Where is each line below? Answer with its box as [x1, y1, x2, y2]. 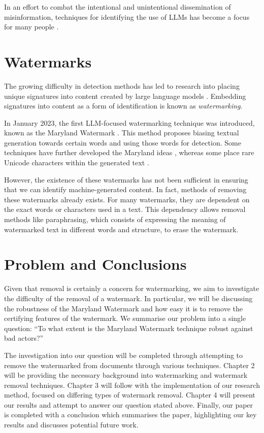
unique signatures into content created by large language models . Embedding [4, 90, 246, 101]
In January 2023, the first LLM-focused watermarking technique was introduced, [4, 117, 255, 128]
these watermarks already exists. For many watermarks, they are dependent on [4, 194, 250, 204]
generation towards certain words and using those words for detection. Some [4, 137, 241, 148]
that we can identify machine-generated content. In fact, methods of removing [4, 184, 247, 195]
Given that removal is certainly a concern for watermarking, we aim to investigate [4, 283, 259, 294]
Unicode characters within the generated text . [4, 157, 149, 168]
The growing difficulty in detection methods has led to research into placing [4, 80, 240, 91]
